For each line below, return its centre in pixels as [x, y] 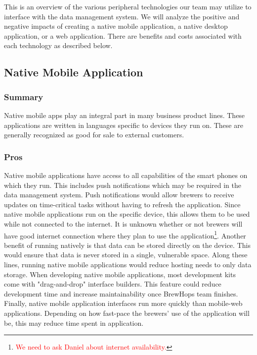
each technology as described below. [58, 45]
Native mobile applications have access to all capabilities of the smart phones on [126, 175]
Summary [24, 96]
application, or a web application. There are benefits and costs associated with [123, 35]
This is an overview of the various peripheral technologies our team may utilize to [128, 6]
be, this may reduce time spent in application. [74, 323]
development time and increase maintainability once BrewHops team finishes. [121, 293]
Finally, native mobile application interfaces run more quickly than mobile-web [123, 303]
